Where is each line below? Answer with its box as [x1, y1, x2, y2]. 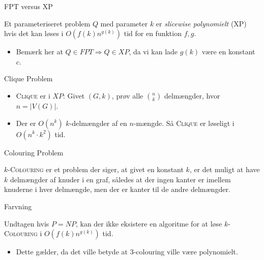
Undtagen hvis [4, 218, 49, 229]
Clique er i [16, 90, 50, 101]
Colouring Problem [4, 147, 64, 157]
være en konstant [201, 46, 255, 57]
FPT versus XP [4, 1, 53, 11]
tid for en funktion [124, 28, 182, 39]
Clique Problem [4, 73, 53, 84]
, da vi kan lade [129, 46, 178, 57]
